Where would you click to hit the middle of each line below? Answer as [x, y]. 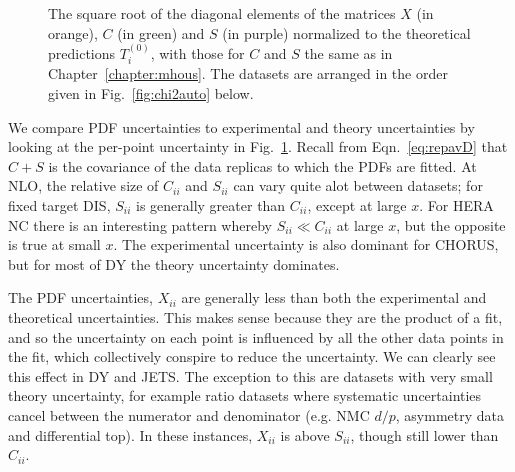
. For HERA [456, 204]
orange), [73, 32]
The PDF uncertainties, [80, 297]
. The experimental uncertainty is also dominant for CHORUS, [306, 244]
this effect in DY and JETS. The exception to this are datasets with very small [250, 375]
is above [305, 434]
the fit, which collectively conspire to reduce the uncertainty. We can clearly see [252, 356]
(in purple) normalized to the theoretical [346, 32]
